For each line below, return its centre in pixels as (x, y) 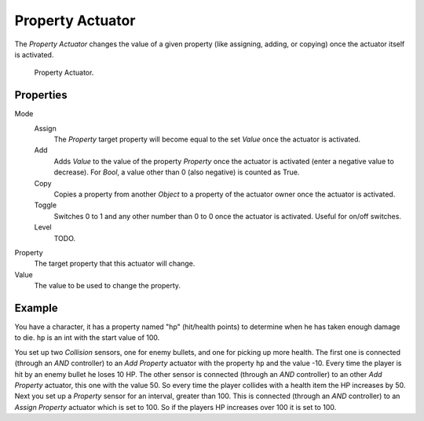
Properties (41, 95)
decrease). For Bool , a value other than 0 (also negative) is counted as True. (177, 172)
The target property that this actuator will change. (115, 264)
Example (36, 308)
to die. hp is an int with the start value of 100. (87, 338)
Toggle (46, 205)
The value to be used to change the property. (107, 286)
